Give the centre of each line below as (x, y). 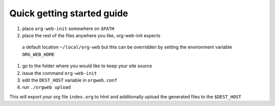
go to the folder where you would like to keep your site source (87, 66)
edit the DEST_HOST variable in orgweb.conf (70, 80)
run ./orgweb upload (47, 87)
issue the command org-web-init (60, 73)
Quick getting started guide (69, 13)
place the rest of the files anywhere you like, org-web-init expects (91, 35)
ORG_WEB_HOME (38, 54)
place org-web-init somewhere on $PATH (68, 29)
